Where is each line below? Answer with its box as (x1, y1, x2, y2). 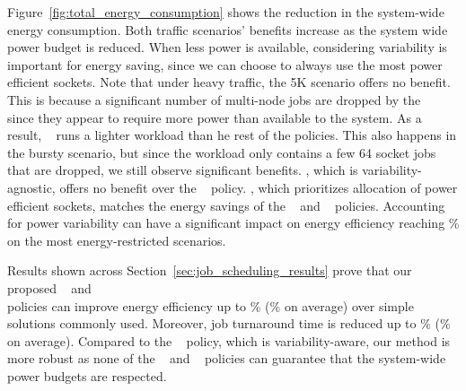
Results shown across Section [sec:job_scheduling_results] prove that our (7, 261, 412, 280)
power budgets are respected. (7, 366, 167, 385)
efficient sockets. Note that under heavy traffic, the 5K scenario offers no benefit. (7, 73, 451, 91)
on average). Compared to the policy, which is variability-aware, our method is (7, 331, 451, 350)
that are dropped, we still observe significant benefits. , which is (7, 161, 358, 179)
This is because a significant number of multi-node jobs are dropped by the (7, 90, 421, 109)
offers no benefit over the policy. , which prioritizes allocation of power (59, 178, 458, 196)
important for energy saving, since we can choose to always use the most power (7, 55, 443, 74)
